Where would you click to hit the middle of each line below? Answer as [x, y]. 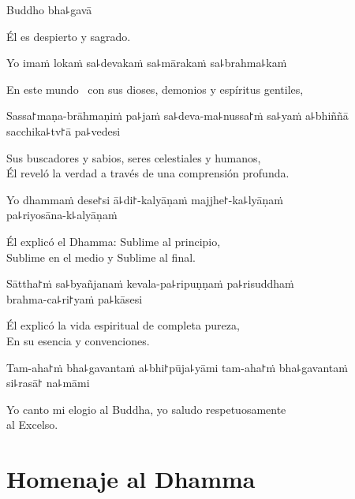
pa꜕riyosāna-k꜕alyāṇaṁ [62, 215]
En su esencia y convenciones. [78, 340]
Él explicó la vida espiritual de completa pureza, [123, 325]
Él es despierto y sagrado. [69, 36]
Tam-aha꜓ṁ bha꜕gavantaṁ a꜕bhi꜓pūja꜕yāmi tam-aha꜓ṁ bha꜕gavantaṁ [177, 367]
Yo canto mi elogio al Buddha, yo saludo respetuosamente [146, 409]
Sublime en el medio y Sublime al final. [101, 257]
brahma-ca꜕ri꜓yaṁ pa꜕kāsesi [75, 298]
